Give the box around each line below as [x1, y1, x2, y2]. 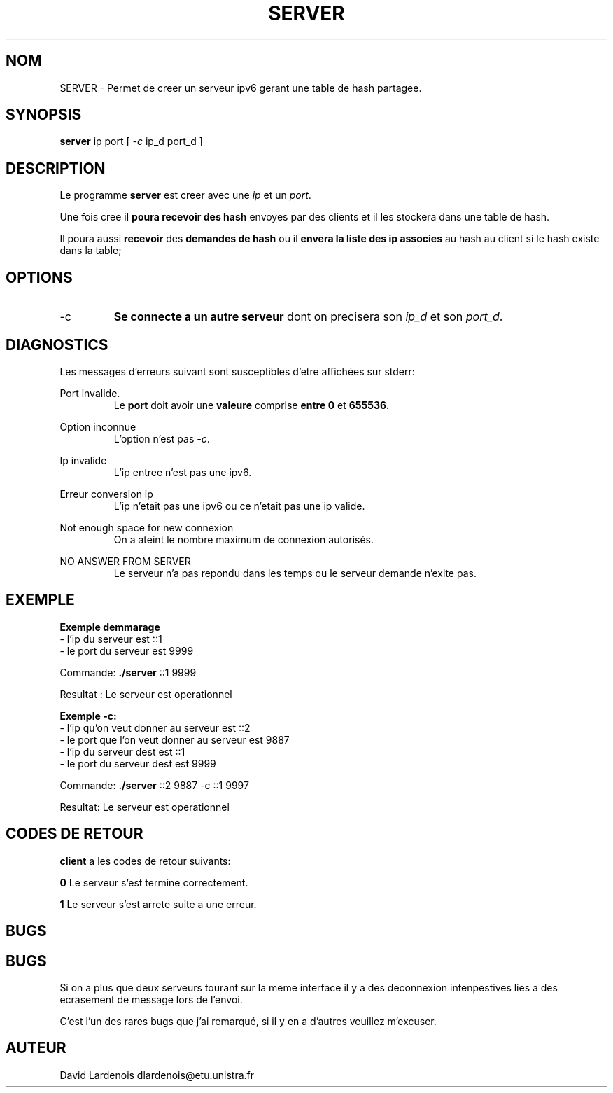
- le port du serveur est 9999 [59, 644, 194, 657]
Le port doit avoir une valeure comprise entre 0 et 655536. [113, 398, 390, 411]
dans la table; [59, 244, 122, 257]
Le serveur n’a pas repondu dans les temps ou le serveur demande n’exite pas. [113, 566, 477, 579]
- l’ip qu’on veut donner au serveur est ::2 [59, 721, 251, 734]
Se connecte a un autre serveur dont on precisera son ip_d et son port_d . [113, 309, 503, 324]
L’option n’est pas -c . [113, 432, 210, 445]
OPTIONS [6, 268, 73, 286]
